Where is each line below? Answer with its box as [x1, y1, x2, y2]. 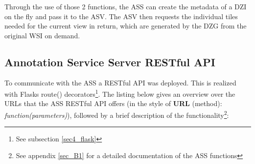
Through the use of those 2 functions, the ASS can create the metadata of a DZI [4, 1, 247, 11]
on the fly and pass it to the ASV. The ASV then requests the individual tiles [4, 11, 238, 21]
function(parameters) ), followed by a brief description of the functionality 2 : [4, 109, 229, 120]
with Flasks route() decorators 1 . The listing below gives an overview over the [4, 87, 235, 99]
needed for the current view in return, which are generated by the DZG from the [4, 21, 247, 31]
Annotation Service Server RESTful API [4, 54, 215, 69]
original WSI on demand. [4, 30, 80, 40]
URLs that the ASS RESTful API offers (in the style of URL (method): [4, 98, 222, 109]
